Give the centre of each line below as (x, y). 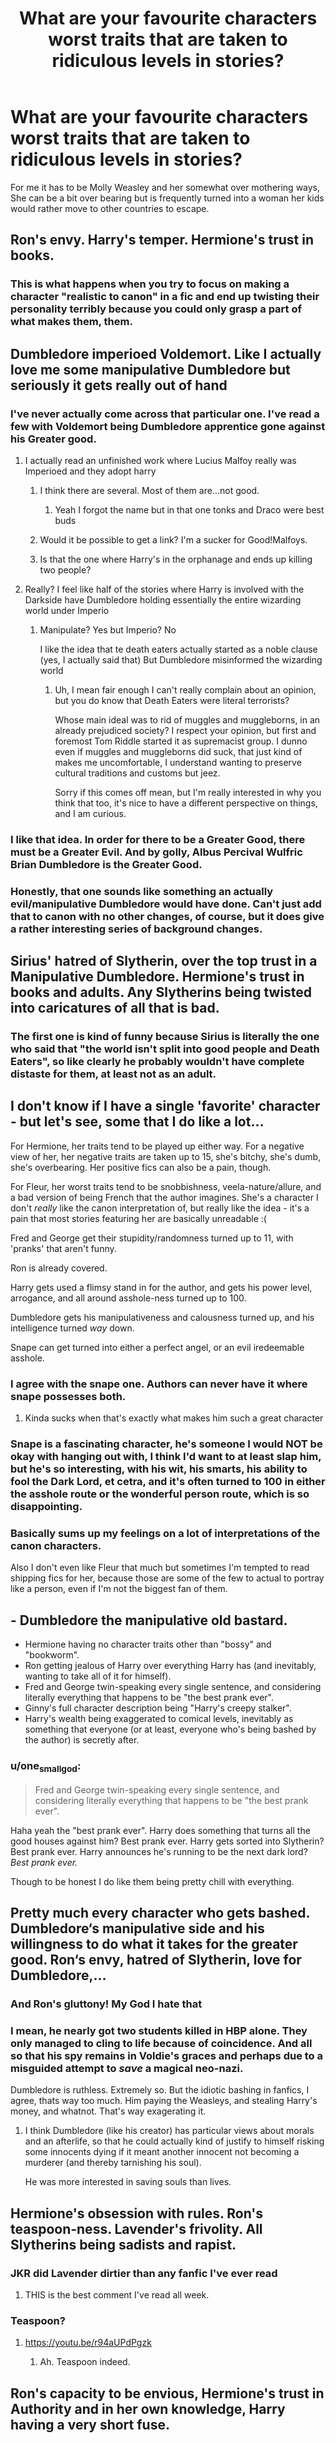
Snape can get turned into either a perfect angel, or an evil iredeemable (157, 1347)
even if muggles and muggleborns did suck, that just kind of (178, 751)
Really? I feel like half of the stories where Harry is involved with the (164, 589)
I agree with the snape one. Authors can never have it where (159, 1384)
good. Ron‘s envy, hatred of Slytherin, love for (156, 1960)
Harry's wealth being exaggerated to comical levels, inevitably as (159, 1719)
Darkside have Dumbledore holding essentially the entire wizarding (163, 599)
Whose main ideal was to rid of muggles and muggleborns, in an (187, 719)
